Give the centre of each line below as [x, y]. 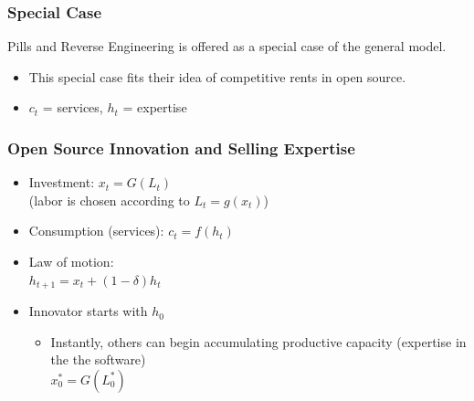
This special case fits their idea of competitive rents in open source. [217, 76]
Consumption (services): [96, 231]
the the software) [98, 359]
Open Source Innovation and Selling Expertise [181, 148]
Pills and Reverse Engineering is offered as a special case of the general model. [227, 46]
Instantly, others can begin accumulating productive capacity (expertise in [258, 341]
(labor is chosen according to [109, 200]
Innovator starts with [88, 311]
